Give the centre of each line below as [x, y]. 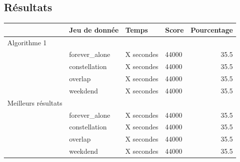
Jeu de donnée [94, 29]
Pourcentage [212, 29]
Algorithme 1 [27, 42]
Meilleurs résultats [35, 102]
